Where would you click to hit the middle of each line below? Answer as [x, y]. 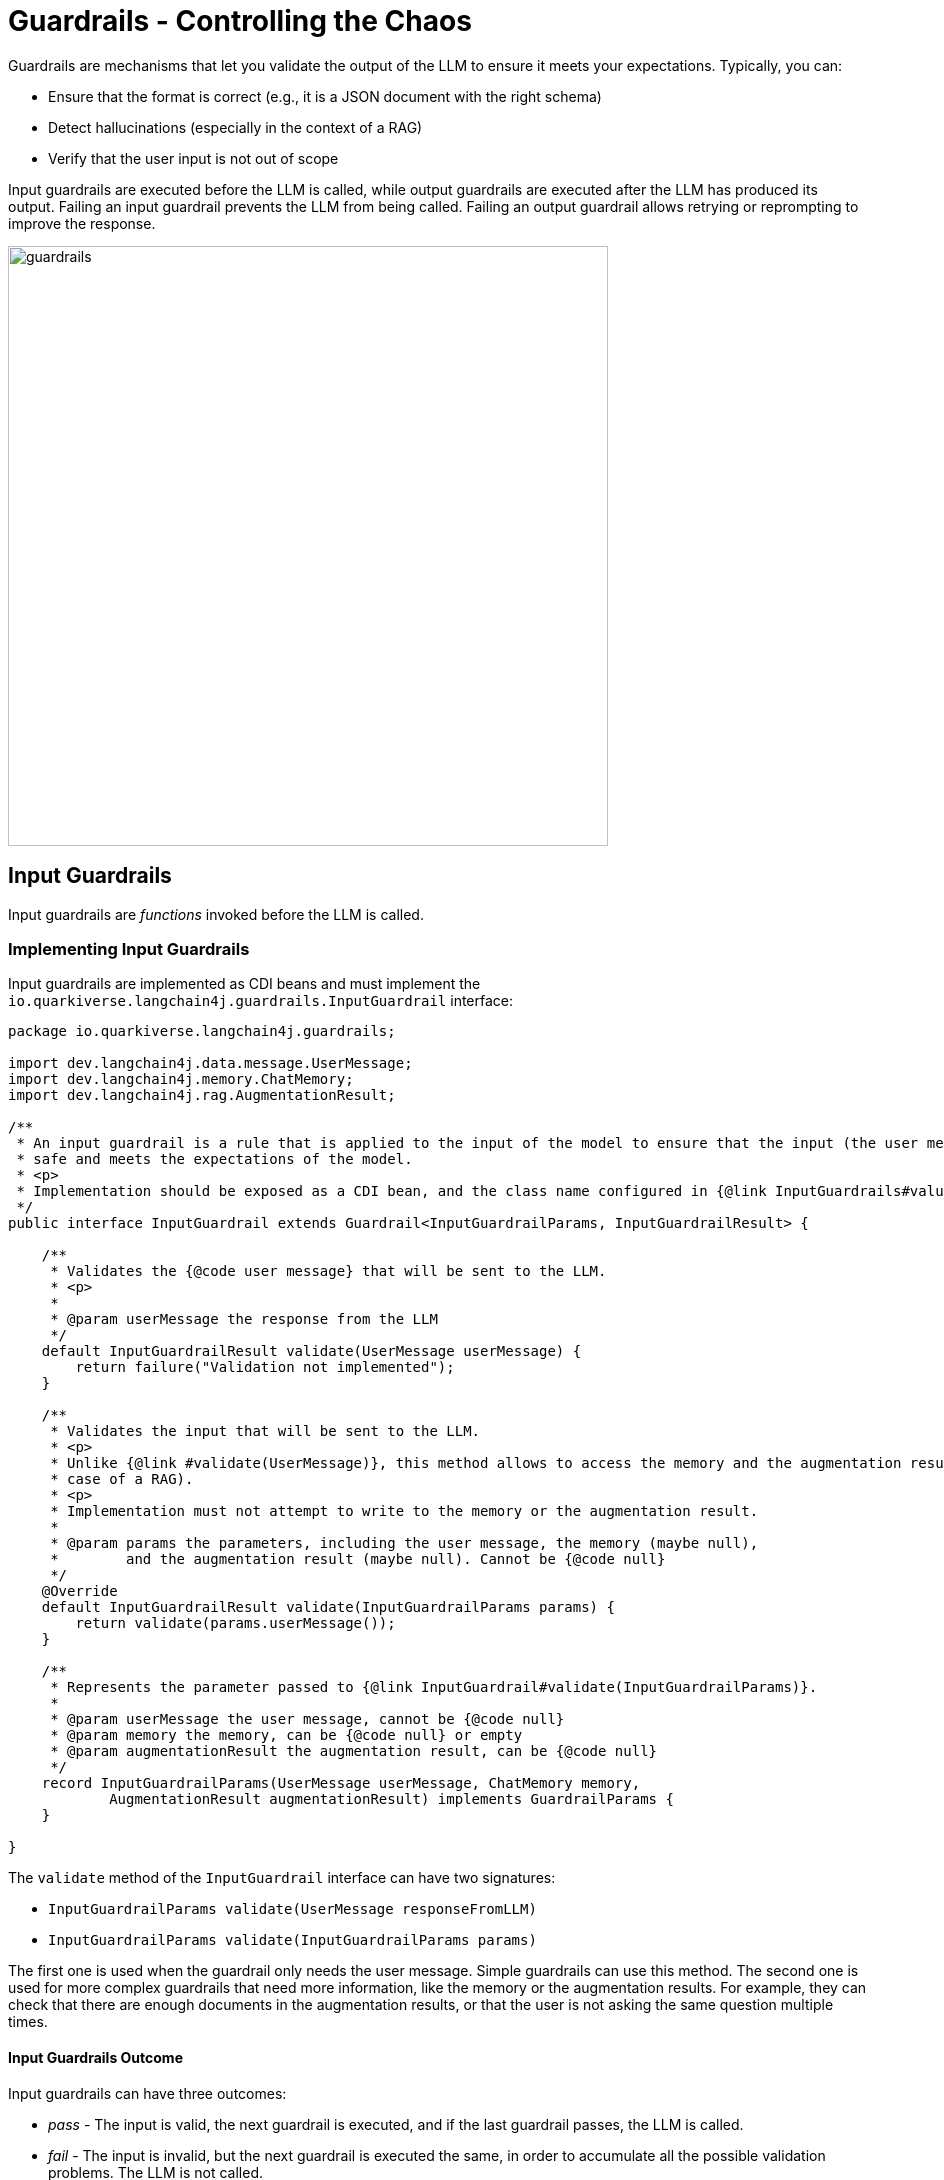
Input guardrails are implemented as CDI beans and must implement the [244, 984]
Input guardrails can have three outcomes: [147, 2093]
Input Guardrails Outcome [95, 2057]
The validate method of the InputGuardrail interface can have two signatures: [282, 1878]
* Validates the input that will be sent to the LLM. [265, 1431]
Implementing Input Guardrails [129, 948]
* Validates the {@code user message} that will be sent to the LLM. [328, 1271]
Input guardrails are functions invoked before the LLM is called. [216, 914]
